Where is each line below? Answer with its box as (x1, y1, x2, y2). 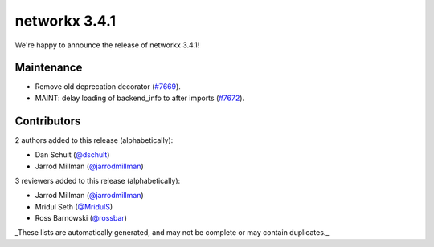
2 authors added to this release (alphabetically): (14, 135, 174, 144)
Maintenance (14, 61, 83, 75)
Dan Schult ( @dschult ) (35, 150, 110, 160)
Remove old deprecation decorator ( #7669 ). (35, 82, 181, 91)
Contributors (14, 114, 81, 128)
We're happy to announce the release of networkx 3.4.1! (14, 40, 200, 50)
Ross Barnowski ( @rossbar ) (35, 213, 128, 223)
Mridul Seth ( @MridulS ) (35, 201, 113, 212)
